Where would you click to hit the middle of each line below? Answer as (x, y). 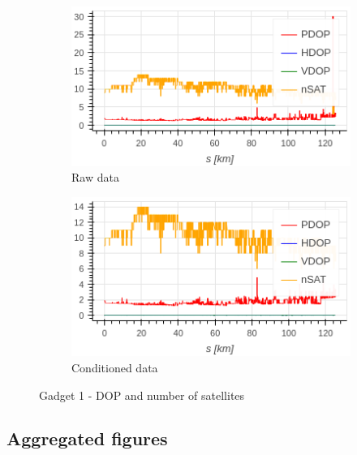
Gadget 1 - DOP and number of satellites (142, 395)
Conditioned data (115, 367)
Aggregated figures (87, 438)
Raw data (95, 177)
